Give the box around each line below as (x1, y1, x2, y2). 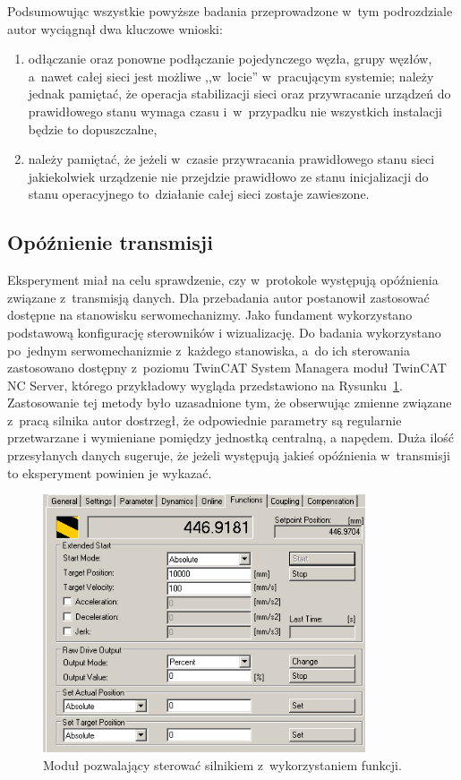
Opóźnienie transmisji (7, 228, 213, 256)
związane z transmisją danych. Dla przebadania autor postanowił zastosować (7, 287, 430, 306)
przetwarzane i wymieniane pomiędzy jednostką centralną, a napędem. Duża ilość (7, 428, 454, 447)
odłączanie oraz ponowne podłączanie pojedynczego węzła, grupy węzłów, (28, 49, 432, 68)
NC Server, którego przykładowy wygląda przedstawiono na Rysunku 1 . (7, 375, 404, 394)
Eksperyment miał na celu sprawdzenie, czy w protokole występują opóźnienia (7, 270, 439, 289)
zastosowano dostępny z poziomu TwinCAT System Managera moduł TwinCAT (7, 358, 447, 377)
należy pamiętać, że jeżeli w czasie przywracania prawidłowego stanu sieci (28, 150, 435, 168)
